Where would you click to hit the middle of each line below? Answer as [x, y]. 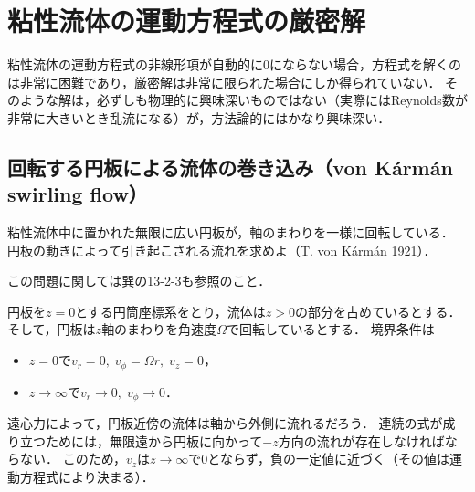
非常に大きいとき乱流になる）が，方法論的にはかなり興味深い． [199, 117]
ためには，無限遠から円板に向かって [154, 440]
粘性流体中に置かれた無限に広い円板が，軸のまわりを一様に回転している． [231, 232]
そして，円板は [52, 329]
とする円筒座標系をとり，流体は [170, 311]
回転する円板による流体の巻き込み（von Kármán [230, 167]
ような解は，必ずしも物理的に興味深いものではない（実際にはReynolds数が [243, 100]
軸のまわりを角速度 [159, 329]
